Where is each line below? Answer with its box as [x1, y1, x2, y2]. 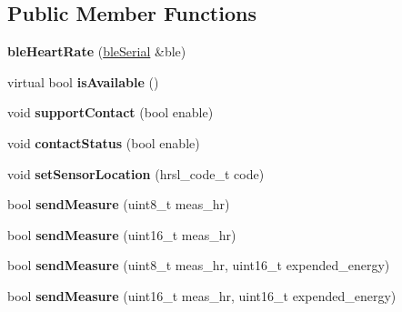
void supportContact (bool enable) [7, 103, 214, 122]
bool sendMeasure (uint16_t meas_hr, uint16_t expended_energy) [7, 286, 397, 305]
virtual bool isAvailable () [7, 72, 159, 91]
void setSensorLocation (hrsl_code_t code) [7, 164, 265, 183]
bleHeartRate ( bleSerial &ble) [7, 42, 186, 61]
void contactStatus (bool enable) [7, 133, 200, 152]
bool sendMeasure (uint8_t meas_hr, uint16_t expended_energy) [7, 256, 390, 275]
